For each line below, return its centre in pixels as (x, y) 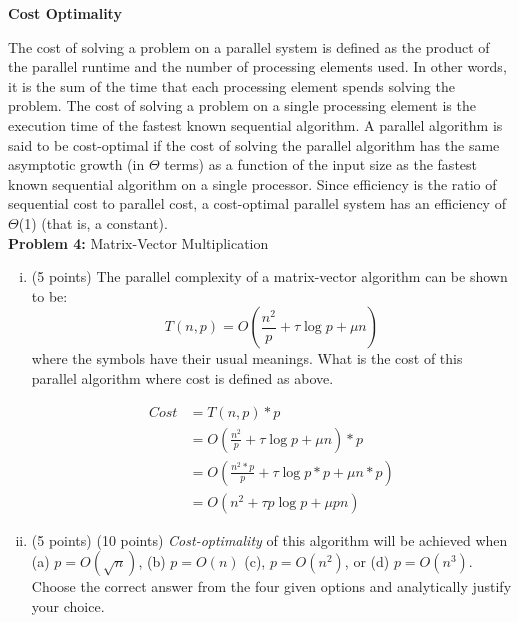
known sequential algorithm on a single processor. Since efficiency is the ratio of (252, 183)
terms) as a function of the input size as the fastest (321, 164)
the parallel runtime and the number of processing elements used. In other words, (257, 66)
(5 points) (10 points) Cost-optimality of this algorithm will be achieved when (269, 539)
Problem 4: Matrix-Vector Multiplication (138, 242)
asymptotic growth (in (76, 164)
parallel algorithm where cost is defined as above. (182, 377)
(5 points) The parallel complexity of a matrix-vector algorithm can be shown (269, 276)
